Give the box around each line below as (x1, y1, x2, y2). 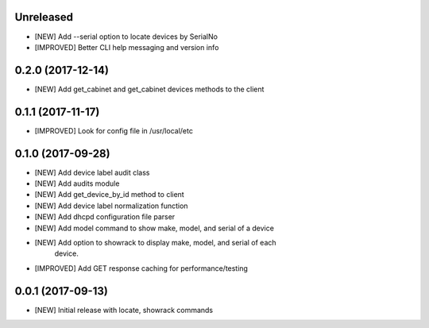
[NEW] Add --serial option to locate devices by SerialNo (34, 32, 218, 41)
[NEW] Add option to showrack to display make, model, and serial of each (34, 237, 277, 247)
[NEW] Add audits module (34, 179, 120, 188)
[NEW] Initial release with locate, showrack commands (34, 305, 214, 314)
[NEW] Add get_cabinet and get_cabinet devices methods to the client (34, 84, 265, 94)
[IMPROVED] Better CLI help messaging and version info (34, 42, 219, 52)
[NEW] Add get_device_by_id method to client (34, 190, 184, 199)
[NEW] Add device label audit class (34, 168, 150, 177)
